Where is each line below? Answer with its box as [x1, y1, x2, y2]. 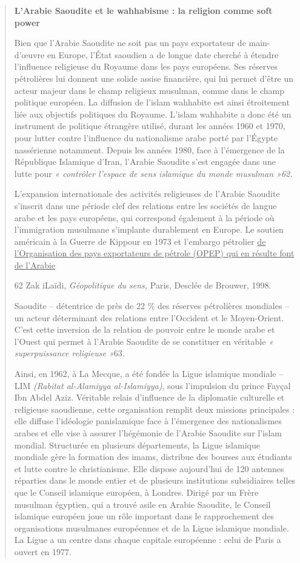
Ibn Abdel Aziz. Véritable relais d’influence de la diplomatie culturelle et [14, 391, 285, 404]
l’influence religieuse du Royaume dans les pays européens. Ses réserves [14, 60, 278, 73]
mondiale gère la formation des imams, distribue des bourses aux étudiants [14, 450, 292, 463]
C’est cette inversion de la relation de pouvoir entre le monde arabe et [14, 323, 275, 336]
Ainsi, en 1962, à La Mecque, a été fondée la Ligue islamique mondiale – [14, 367, 284, 380]
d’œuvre [14, 48, 45, 61]
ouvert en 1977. [14, 545, 72, 558]
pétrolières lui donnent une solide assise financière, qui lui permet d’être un [14, 72, 294, 84]
